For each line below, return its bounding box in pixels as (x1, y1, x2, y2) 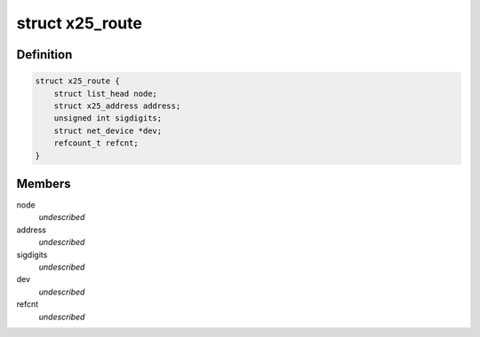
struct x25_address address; (53, 100, 181, 111)
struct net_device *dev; (53, 125, 163, 136)
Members (16, 176, 71, 191)
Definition (16, 47, 73, 62)
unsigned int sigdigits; (53, 114, 163, 123)
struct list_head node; (53, 89, 157, 98)
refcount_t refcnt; (53, 138, 140, 148)
